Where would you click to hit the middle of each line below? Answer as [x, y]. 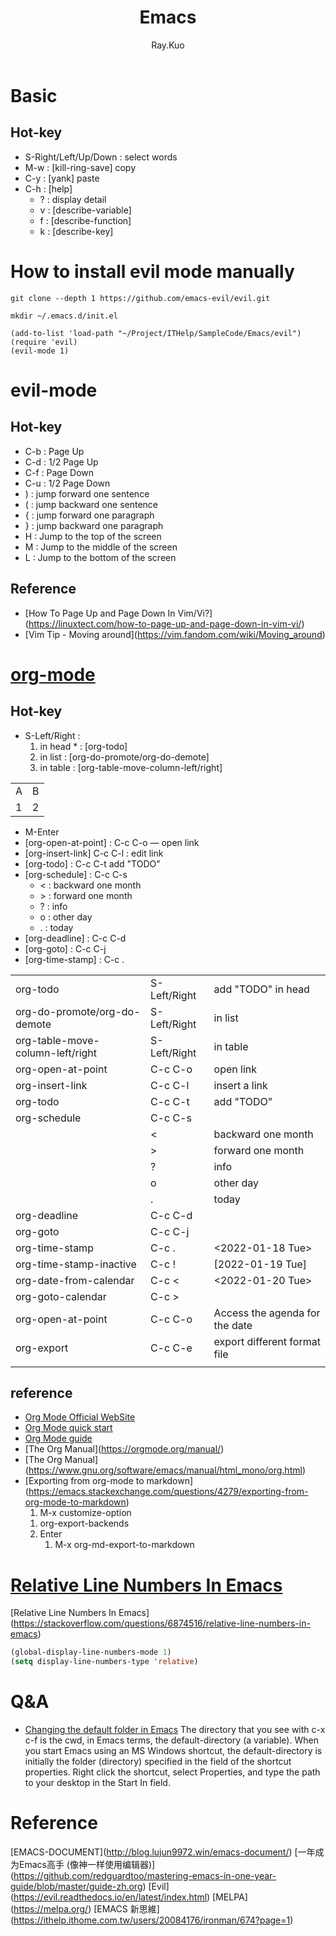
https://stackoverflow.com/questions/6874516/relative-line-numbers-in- [162, 1623]
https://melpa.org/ [51, 1908]
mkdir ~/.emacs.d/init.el [64, 316]
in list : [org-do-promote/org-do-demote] [124, 757]
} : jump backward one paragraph [94, 525]
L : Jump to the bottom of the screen [100, 557]
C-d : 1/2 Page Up [61, 462]
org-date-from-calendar [75, 1280]
